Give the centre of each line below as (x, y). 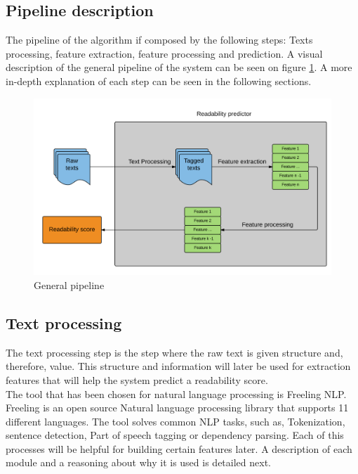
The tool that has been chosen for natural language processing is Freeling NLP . (176, 393)
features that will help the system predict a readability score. (137, 379)
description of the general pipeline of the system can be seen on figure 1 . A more (179, 67)
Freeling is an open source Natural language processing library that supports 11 (177, 408)
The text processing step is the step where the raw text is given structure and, (174, 352)
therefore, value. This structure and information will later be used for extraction (178, 366)
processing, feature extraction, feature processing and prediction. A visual (164, 53)
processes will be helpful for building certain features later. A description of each (179, 448)
